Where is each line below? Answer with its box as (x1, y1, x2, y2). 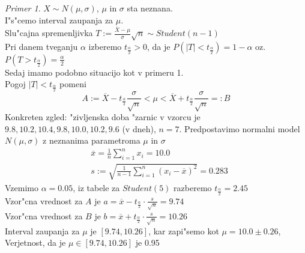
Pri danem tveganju (5, 40, 78, 52)
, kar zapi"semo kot (148, 224, 219, 237)
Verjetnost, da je (5, 236, 66, 249)
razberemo (174, 181, 212, 194)
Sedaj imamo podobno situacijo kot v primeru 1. (5, 66, 184, 78)
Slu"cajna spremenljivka (5, 26, 93, 39)
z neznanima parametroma (43, 134, 140, 147)
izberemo (88, 40, 122, 52)
